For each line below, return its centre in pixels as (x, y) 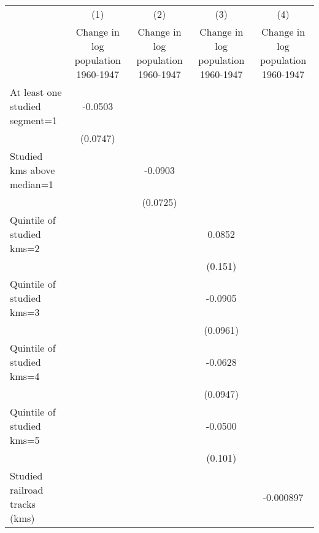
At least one (36, 92)
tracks (23, 504)
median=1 (32, 184)
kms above (33, 170)
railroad (27, 490)
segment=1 (33, 120)
